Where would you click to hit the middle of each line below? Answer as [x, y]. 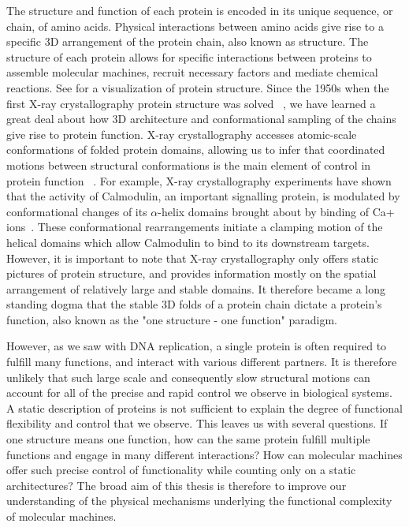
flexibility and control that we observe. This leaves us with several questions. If [197, 423]
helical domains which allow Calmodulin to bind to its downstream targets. [188, 242]
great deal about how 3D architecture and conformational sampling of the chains [201, 119]
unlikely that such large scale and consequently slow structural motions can [188, 377]
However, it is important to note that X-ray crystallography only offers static [193, 258]
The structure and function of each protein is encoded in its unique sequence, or [200, 10]
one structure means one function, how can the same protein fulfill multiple [188, 439]
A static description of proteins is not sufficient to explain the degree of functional [204, 407]
